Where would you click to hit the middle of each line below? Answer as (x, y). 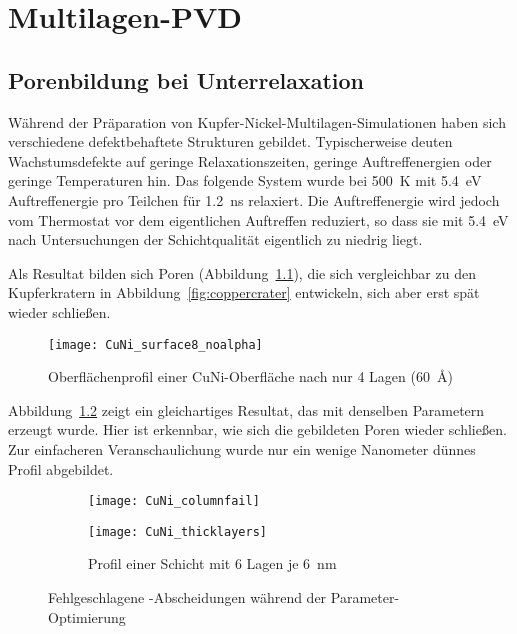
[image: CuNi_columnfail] (174, 501)
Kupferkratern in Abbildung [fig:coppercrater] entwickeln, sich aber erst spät (244, 292)
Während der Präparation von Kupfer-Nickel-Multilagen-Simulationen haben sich (257, 121)
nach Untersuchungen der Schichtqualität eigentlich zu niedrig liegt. (215, 239)
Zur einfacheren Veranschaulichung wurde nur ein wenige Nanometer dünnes (242, 448)
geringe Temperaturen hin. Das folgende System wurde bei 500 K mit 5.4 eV (245, 180)
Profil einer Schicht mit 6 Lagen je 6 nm (212, 563)
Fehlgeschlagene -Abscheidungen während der (187, 597)
